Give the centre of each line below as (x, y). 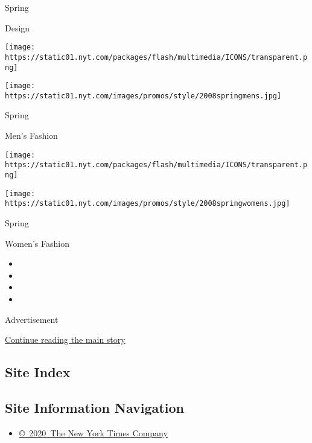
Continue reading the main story (65, 339)
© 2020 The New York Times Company (93, 432)
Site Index (38, 372)
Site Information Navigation (94, 407)
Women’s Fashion (37, 243)
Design (18, 27)
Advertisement (32, 319)
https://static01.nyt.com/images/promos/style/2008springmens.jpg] (143, 96)
